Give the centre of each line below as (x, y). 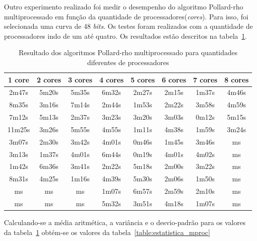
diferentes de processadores (128, 62)
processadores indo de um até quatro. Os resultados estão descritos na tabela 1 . (126, 36)
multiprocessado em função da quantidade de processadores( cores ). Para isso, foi (126, 16)
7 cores (205, 79)
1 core (19, 79)
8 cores (237, 79)
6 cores (174, 79)
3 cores (80, 79)
